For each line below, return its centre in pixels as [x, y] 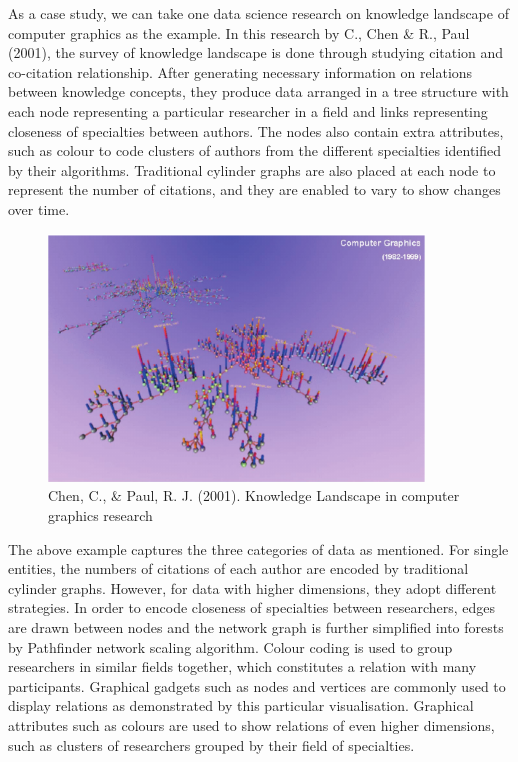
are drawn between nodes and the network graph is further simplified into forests [256, 627]
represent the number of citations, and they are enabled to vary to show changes [254, 189]
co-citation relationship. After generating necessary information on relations [240, 71]
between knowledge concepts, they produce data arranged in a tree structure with [258, 91]
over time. [39, 208]
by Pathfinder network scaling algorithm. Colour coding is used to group [230, 646]
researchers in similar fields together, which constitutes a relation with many [242, 666]
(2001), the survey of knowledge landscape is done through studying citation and [256, 52]
